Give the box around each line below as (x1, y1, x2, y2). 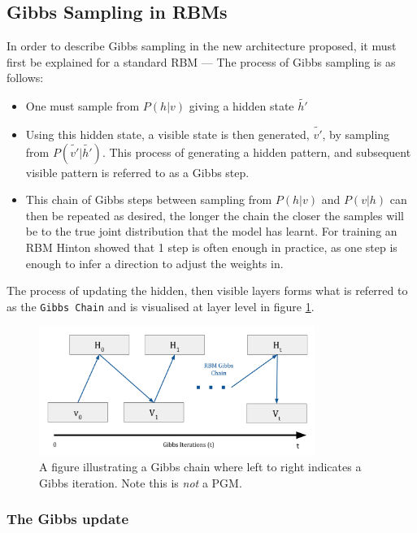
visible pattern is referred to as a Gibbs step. (25, 163, 250, 180)
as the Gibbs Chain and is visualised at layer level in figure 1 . (7, 297, 315, 314)
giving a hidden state (189, 97, 294, 115)
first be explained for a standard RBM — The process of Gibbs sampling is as (7, 53, 396, 70)
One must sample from (25, 97, 140, 115)
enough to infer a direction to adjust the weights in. (25, 254, 284, 271)
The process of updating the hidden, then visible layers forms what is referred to (7, 282, 408, 299)
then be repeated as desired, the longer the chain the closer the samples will (25, 206, 405, 223)
